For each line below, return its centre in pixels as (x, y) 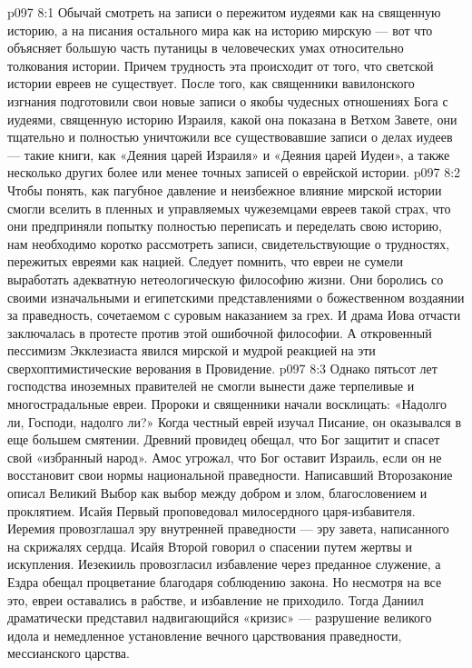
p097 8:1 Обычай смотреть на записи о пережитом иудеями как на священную (224, 12)
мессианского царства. (69, 653)
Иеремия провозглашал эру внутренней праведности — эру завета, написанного (228, 528)
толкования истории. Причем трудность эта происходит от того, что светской (221, 65)
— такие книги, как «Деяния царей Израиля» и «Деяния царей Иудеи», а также (229, 154)
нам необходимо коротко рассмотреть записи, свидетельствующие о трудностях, (229, 243)
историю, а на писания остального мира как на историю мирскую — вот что (220, 30)
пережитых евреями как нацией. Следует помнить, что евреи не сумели (205, 261)
